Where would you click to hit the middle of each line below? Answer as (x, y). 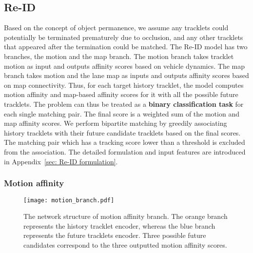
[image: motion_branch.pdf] (69, 201)
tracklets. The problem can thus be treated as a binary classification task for (124, 104)
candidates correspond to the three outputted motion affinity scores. (125, 244)
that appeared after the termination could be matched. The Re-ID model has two (126, 47)
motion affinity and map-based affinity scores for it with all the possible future (121, 94)
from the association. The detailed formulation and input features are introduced (125, 151)
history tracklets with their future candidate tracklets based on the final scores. (122, 132)
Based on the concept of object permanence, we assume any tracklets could (116, 28)
